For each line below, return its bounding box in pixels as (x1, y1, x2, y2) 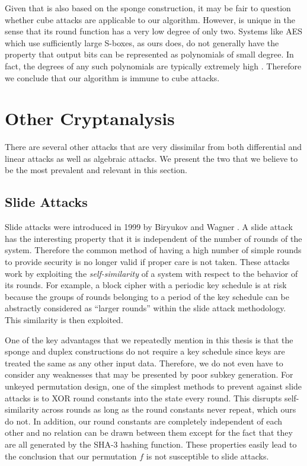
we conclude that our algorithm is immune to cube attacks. (5, 71, 220, 84)
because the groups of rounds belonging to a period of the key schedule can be (5, 290, 289, 302)
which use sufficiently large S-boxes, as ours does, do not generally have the (5, 36, 279, 49)
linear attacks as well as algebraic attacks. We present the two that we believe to (5, 152, 298, 164)
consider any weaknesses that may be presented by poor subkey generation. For (5, 368, 293, 381)
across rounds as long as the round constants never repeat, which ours (41, 403, 296, 416)
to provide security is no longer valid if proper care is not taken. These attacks (5, 256, 290, 268)
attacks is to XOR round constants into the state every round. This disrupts (5, 391, 282, 404)
